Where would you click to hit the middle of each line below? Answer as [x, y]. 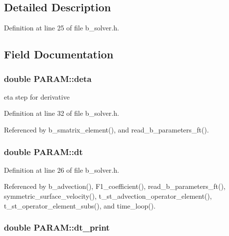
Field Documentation [59, 54]
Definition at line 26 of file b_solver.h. [62, 170]
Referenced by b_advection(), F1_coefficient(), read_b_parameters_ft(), [115, 186]
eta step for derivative [37, 96]
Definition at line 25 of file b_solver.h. [62, 28]
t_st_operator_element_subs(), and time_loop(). [80, 205]
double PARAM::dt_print [57, 227]
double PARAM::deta [48, 78]
